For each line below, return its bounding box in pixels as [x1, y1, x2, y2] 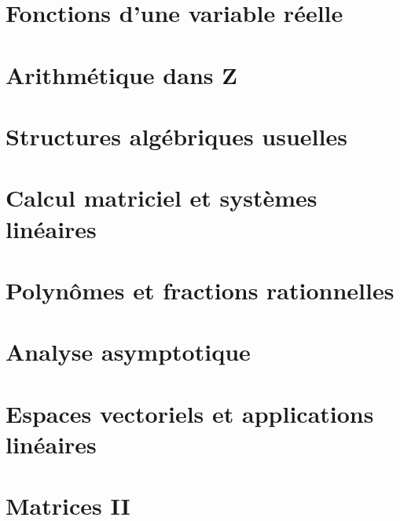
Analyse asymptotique [6, 336, 251, 368]
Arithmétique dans [6, 58, 214, 90]
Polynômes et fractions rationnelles [6, 273, 394, 306]
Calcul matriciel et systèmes [6, 182, 317, 214]
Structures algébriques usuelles [6, 119, 347, 152]
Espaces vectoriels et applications [6, 397, 374, 429]
